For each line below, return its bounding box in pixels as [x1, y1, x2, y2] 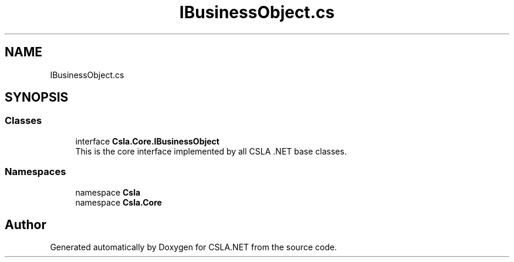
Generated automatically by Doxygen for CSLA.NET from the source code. [50, 242, 337, 253]
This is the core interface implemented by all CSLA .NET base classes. [75, 146, 347, 156]
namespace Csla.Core [75, 197, 162, 207]
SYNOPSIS [5, 90, 69, 105]
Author [5, 217, 46, 232]
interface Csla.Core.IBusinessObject [75, 136, 219, 146]
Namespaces [5, 166, 66, 178]
